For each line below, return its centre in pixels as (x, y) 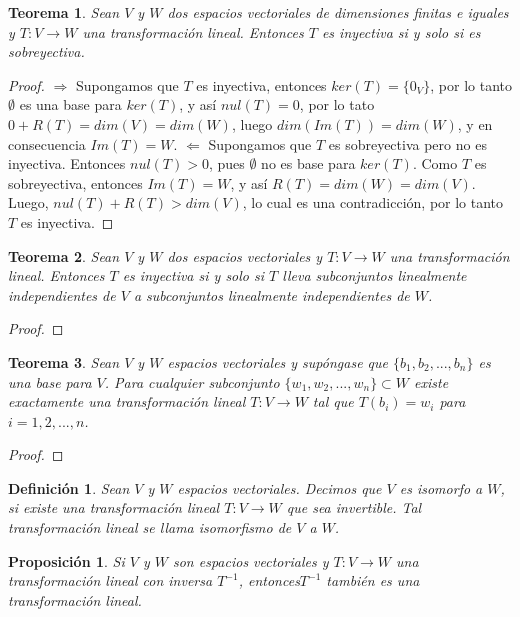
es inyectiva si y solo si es (401, 31)
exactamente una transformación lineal (127, 401)
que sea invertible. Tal (354, 507)
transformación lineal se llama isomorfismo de (150, 527)
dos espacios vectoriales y (245, 255)
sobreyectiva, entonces (75, 182)
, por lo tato (337, 104)
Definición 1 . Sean (69, 487)
